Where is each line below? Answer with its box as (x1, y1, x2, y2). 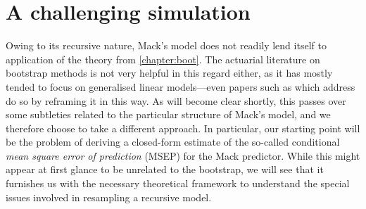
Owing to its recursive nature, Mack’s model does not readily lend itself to (6, 38, 327, 53)
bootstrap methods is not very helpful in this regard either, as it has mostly (6, 65, 333, 80)
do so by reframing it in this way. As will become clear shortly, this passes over (6, 93, 346, 108)
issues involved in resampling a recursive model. (6, 189, 212, 204)
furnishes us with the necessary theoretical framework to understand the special (6, 176, 350, 191)
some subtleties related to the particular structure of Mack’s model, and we (6, 107, 331, 122)
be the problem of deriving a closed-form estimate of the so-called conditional (6, 134, 340, 149)
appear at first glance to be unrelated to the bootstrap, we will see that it (6, 162, 324, 177)
